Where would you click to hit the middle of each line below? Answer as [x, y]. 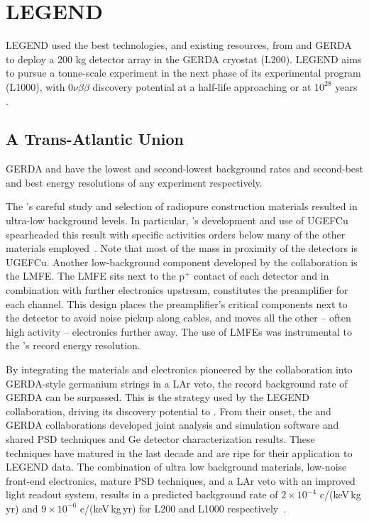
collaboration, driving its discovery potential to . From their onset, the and [169, 411]
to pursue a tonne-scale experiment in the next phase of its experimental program [183, 73]
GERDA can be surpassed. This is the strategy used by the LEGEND [158, 397]
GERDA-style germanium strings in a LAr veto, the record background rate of [177, 383]
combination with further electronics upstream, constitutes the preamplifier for [177, 290]
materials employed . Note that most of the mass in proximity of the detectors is [182, 248]
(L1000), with [35, 86]
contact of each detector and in [261, 276]
